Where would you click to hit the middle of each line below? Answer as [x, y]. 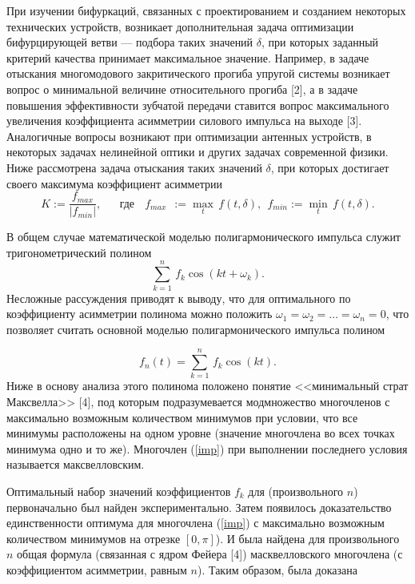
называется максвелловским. [76, 464]
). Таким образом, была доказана [277, 569]
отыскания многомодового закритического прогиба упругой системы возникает [198, 73]
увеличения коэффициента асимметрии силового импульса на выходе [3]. [184, 121]
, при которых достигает [330, 167]
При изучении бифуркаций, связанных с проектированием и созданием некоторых [206, 10]
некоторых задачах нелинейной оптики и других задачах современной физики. [198, 152]
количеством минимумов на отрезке [94, 538]
